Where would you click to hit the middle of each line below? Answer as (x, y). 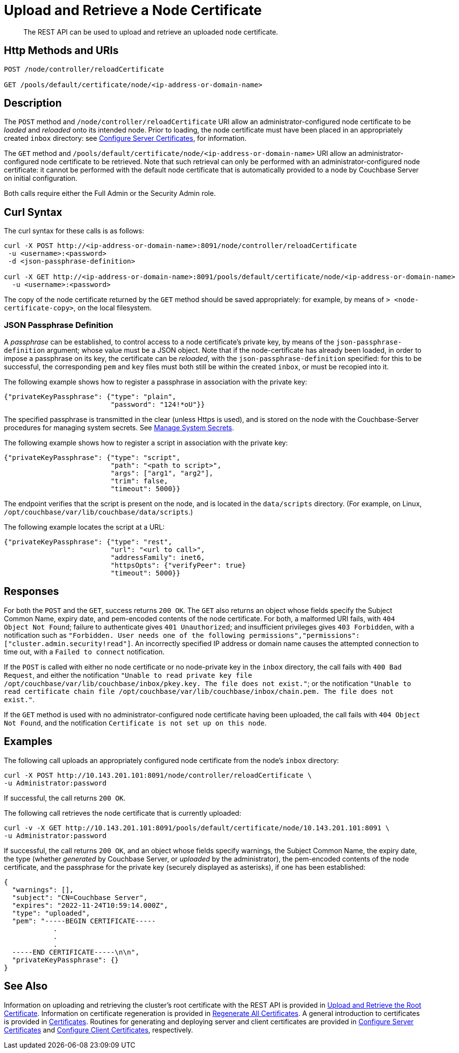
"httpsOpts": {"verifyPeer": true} (178, 565)
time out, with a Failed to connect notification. (84, 651)
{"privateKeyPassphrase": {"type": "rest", (88, 542)
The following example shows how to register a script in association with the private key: (146, 443)
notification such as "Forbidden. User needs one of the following (125, 635)
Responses (32, 592)
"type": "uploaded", (51, 913)
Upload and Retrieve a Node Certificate (133, 10)
